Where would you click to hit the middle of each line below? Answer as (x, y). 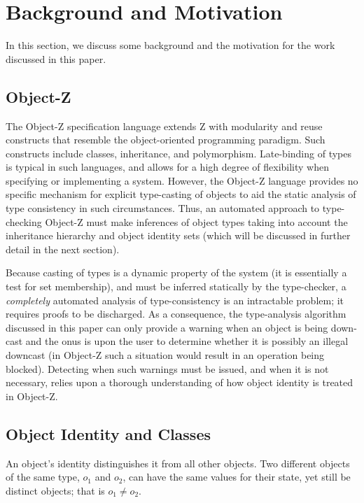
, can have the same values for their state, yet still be (237, 477)
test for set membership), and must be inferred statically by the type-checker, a (176, 286)
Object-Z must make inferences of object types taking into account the (196, 221)
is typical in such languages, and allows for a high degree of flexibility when (168, 167)
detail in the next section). (63, 249)
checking (24, 221)
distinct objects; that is (55, 490)
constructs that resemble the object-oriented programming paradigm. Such (166, 140)
